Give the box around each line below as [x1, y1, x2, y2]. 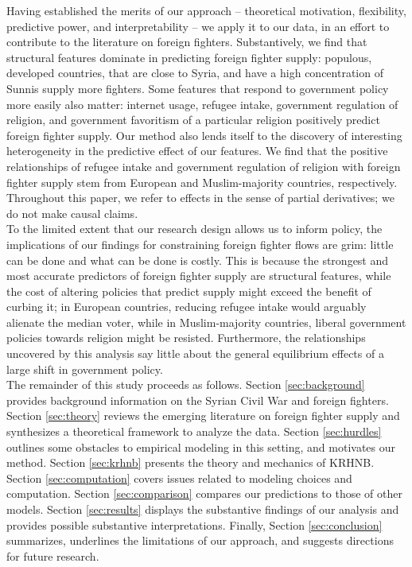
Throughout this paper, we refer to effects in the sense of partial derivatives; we [6, 189, 395, 206]
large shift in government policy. [6, 360, 163, 377]
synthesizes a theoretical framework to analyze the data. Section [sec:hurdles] [6, 423, 382, 440]
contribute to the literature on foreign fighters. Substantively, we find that [6, 33, 367, 50]
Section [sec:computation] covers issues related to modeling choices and [6, 469, 352, 486]
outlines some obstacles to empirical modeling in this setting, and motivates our [6, 438, 396, 455]
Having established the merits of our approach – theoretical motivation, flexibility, [6, 2, 406, 18]
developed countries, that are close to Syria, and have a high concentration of [6, 64, 383, 81]
